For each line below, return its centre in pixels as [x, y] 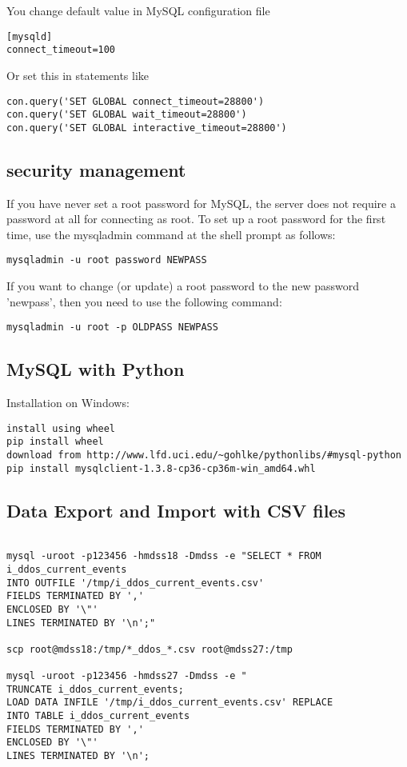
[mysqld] [30, 36]
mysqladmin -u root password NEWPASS [107, 260]
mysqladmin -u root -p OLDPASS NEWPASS [112, 328]
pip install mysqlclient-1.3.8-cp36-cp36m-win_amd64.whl [161, 468]
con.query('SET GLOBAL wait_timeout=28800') [127, 115]
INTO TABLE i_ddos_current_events [98, 716]
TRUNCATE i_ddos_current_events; [95, 689]
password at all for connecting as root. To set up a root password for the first [196, 219]
